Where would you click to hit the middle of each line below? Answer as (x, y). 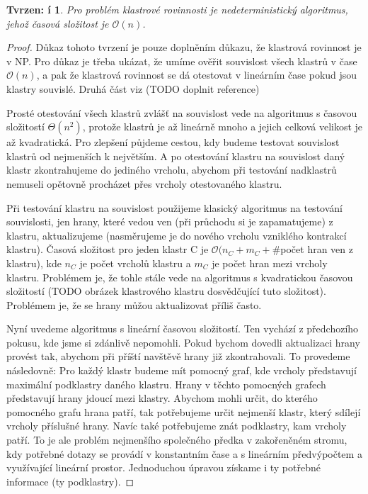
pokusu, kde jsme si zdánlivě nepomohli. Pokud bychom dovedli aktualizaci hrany (183, 342)
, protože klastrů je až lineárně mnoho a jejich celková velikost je (223, 127)
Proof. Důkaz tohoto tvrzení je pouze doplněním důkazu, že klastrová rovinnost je (184, 47)
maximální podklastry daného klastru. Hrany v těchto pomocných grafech (166, 384)
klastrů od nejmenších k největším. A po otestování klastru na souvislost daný (176, 156)
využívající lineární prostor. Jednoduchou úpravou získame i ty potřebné (163, 467)
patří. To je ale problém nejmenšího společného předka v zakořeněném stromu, (177, 440)
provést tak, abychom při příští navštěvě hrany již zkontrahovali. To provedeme (178, 356)
